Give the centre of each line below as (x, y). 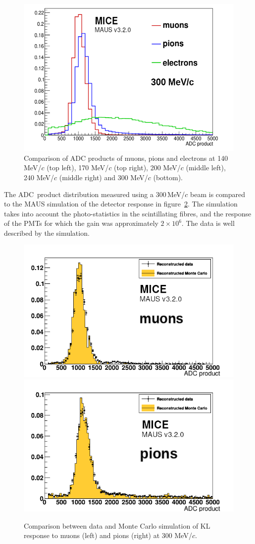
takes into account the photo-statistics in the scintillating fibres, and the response (128, 213)
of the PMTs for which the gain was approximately (81, 223)
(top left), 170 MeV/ (78, 168)
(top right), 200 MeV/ (147, 168)
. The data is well (208, 223)
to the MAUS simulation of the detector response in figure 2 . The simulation (121, 204)
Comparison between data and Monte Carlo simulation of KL (117, 525)
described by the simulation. (47, 233)
